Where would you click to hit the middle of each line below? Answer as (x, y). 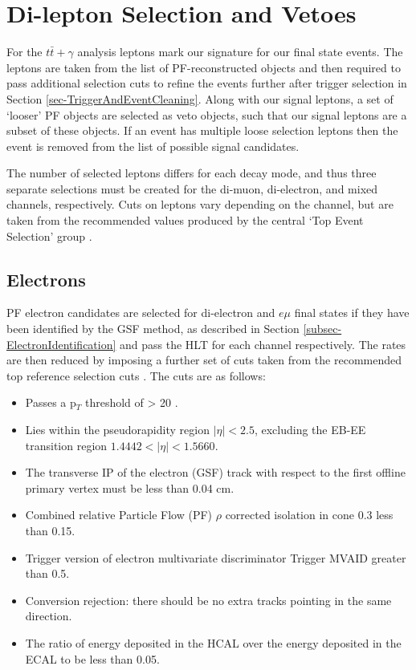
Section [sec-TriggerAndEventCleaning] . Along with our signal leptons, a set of (200, 98)
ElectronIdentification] (61, 344)
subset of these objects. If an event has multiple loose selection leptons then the (202, 130)
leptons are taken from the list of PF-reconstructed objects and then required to (204, 67)
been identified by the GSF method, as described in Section (153, 329)
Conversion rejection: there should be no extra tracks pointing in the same (208, 600)
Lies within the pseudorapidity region (117, 430)
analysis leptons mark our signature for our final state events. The (240, 52)
